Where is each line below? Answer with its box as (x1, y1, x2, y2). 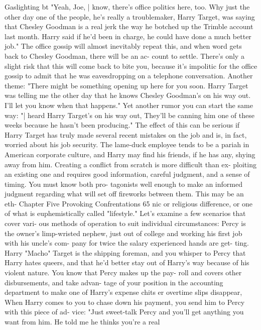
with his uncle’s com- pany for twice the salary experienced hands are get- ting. (5, 238, 249, 248)
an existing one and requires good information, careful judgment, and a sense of (5, 169, 250, 179)
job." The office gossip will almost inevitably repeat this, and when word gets (5, 41, 242, 51)
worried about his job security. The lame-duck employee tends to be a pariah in (5, 139, 249, 150)
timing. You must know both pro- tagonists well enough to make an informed (5, 178, 242, 189)
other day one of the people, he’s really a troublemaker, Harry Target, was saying (5, 11, 255, 22)
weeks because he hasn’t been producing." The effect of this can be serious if (5, 120, 240, 130)
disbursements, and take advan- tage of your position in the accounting (5, 277, 223, 287)
